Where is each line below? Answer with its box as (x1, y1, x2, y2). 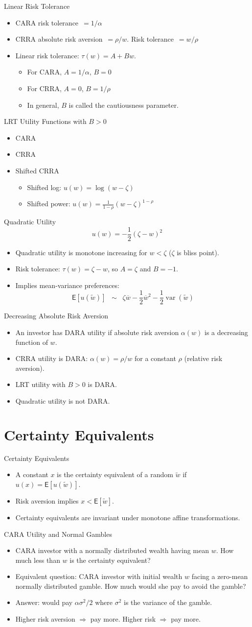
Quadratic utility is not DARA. (15, 396, 110, 406)
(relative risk (184, 353, 223, 363)
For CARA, (27, 67, 62, 77)
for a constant (134, 353, 176, 363)
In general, (27, 99, 59, 110)
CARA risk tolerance (15, 17, 79, 27)
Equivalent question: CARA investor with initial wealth (15, 571, 183, 581)
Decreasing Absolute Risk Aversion (4, 311, 109, 321)
